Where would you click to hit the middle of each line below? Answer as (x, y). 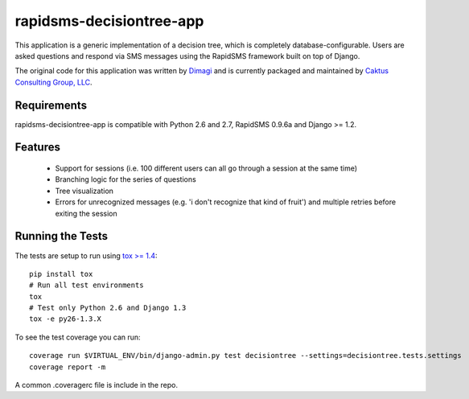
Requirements (51, 105)
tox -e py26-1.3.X (66, 319)
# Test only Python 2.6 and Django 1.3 (108, 308)
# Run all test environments (86, 285)
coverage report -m (68, 367)
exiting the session (86, 213)
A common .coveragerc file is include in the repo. (97, 385)
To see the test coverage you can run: (78, 337)
